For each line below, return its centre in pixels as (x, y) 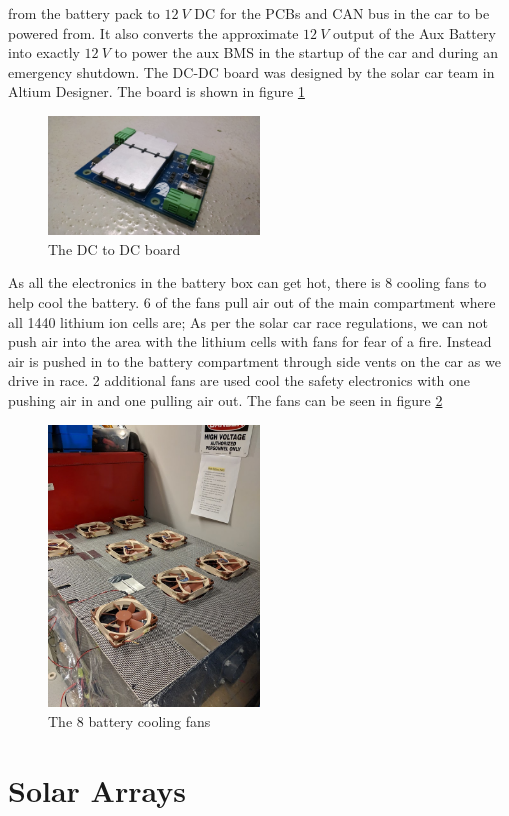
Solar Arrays (97, 789)
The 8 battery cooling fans (129, 720)
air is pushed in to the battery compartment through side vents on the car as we (254, 360)
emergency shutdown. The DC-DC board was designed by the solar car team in (251, 71)
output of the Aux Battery (414, 32)
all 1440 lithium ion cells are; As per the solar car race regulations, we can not (248, 321)
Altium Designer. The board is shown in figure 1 (156, 91)
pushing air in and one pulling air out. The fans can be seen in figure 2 (225, 399)
